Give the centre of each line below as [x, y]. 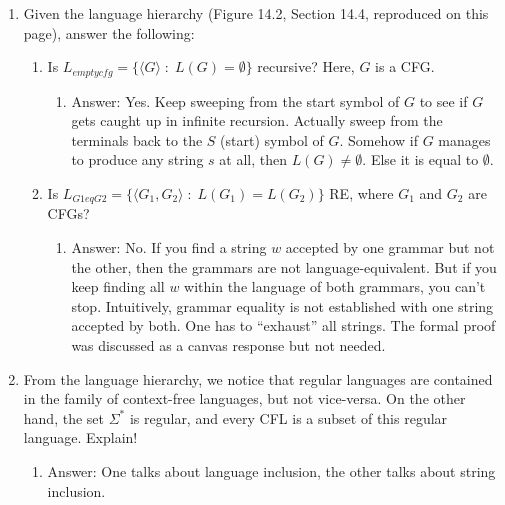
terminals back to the [137, 139]
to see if [443, 100]
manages [464, 139]
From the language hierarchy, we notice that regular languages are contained [258, 378]
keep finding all [118, 286]
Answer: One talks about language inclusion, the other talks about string [271, 471]
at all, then [253, 159]
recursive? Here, [306, 66]
